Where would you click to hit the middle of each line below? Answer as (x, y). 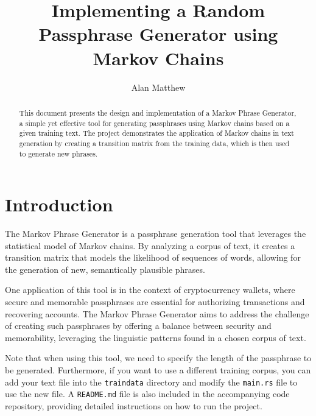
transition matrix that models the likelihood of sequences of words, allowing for (153, 257)
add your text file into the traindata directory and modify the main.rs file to (151, 382)
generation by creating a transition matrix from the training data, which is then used (154, 143)
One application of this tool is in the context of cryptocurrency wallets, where (150, 290)
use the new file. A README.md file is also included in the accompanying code (147, 394)
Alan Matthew (158, 87)
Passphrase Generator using (158, 34)
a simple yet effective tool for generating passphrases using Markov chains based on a (154, 123)
